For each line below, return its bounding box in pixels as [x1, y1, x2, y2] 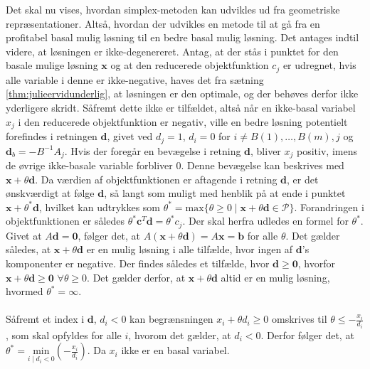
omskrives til [271, 311, 327, 326]
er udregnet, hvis [282, 58, 356, 73]
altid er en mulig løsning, [221, 269, 330, 284]
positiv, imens [297, 143, 357, 158]
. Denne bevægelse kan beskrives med [181, 157, 344, 172]
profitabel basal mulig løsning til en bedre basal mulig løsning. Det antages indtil [6, 30, 359, 45]
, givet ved [107, 129, 153, 144]
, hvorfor [297, 255, 335, 270]
